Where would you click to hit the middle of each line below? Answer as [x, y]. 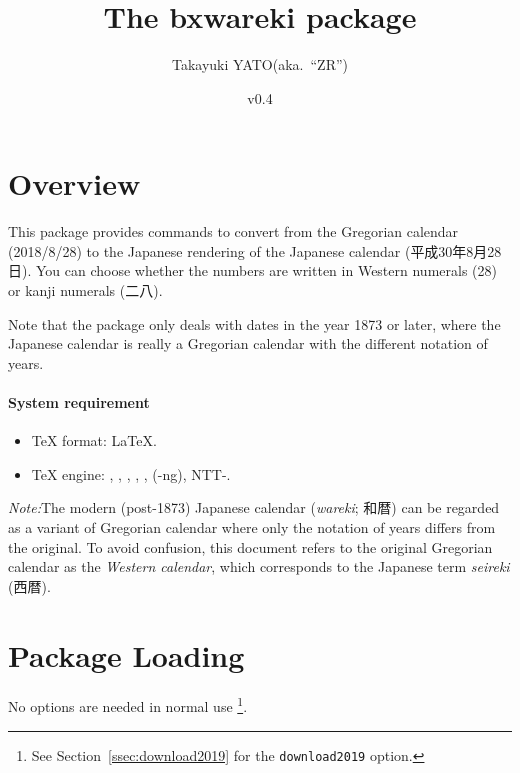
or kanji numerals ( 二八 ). [85, 290]
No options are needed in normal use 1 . [128, 705]
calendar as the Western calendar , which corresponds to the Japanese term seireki [259, 566]
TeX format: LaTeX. [94, 440]
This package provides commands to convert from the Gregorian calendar [233, 231]
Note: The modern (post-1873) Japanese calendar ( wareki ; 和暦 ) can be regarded [254, 507]
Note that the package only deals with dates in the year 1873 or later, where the [254, 323]
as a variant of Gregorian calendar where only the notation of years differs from [252, 526]
